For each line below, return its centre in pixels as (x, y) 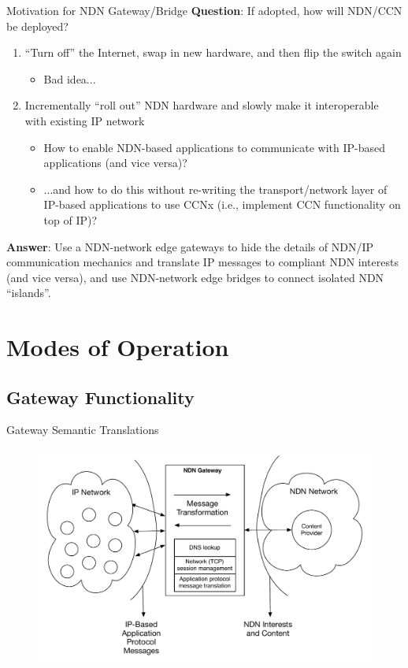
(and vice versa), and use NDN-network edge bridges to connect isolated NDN (195, 277)
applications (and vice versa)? (115, 163)
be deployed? (37, 26)
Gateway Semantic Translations (83, 430)
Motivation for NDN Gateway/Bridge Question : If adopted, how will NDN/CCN (204, 10)
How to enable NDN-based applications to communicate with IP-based (215, 147)
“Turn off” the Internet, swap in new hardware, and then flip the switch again (213, 52)
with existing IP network (85, 120)
